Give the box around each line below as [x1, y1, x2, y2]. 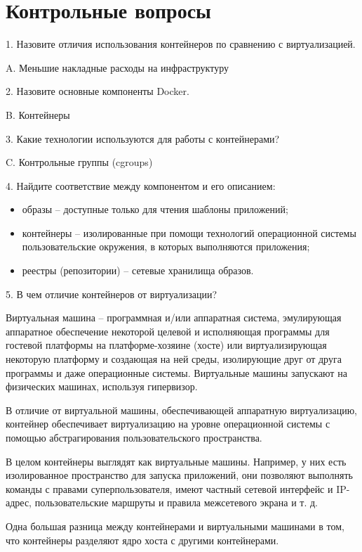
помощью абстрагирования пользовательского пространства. [6, 430, 262, 444]
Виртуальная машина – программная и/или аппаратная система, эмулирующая [6, 310, 342, 325]
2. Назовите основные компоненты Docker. [6, 84, 189, 98]
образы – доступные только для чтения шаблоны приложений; [22, 202, 288, 217]
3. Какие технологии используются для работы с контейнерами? [6, 131, 280, 146]
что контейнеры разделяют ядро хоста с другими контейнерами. [6, 532, 279, 547]
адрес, [6, 495, 32, 510]
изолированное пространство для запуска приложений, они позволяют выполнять [6, 468, 353, 482]
